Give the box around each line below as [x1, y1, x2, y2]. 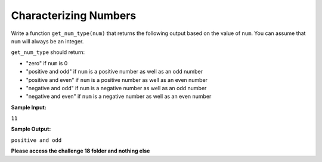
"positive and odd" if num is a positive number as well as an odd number [26, 68, 203, 75]
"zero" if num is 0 [26, 59, 68, 66]
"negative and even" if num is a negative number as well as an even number [26, 93, 212, 100]
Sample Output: [11, 125, 51, 133]
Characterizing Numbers [11, 9, 137, 22]
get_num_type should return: [11, 49, 85, 56]
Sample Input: [11, 104, 47, 111]
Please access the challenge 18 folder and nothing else [11, 147, 150, 154]
